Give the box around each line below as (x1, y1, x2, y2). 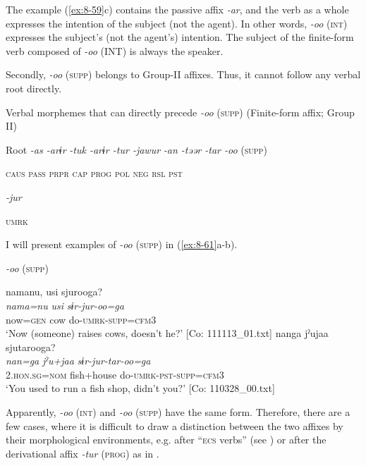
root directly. (6, 80, 62, 95)
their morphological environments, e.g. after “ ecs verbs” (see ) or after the (6, 432, 327, 447)
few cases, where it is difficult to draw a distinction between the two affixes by (6, 418, 343, 433)
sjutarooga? (6, 339, 56, 354)
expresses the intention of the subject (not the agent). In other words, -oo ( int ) (6, 16, 348, 30)
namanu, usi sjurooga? (6, 284, 103, 299)
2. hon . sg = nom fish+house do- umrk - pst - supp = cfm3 (6, 367, 224, 381)
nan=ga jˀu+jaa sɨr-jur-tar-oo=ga (6, 353, 151, 368)
